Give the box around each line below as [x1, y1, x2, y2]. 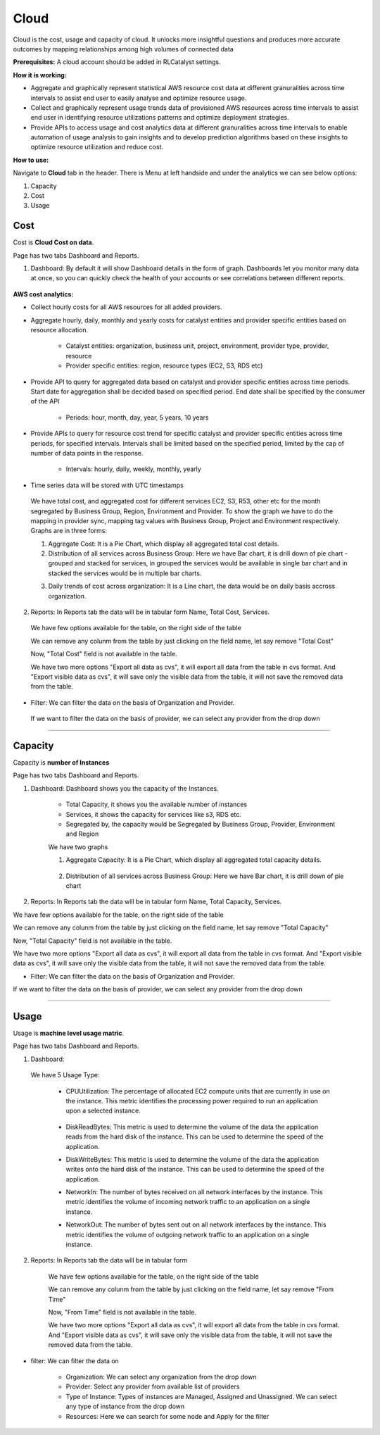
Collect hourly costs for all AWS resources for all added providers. [30, 303, 222, 311]
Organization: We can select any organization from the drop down [65, 1372, 257, 1381]
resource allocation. [30, 326, 89, 334]
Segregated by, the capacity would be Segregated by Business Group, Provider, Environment [65, 820, 336, 829]
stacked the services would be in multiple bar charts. [48, 569, 202, 577]
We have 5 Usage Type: [30, 1071, 100, 1079]
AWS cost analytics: [13, 289, 74, 299]
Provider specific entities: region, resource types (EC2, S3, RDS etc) [65, 361, 263, 370]
